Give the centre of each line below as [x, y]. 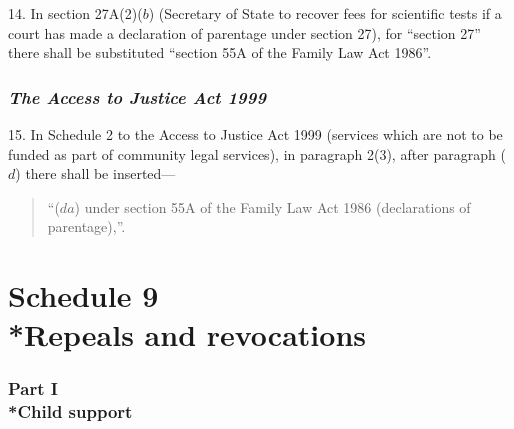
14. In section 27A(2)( [75, 13]
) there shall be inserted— [95, 173]
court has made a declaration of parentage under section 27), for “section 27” [244, 32]
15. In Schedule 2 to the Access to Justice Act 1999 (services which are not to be [255, 134]
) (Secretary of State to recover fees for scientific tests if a [325, 13]
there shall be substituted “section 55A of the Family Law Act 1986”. [220, 52]
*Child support [70, 411]
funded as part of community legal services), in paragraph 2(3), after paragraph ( [257, 153]
